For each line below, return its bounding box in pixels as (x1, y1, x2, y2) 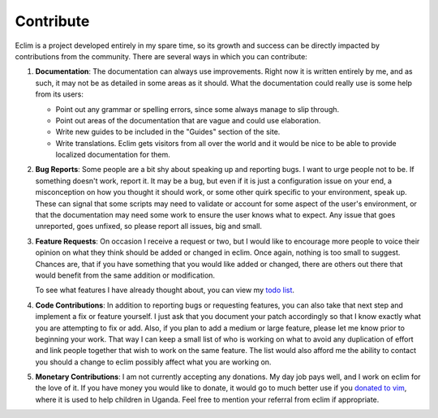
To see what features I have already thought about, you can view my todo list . (35, 285, 295, 295)
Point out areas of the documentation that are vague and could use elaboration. (55, 115, 321, 125)
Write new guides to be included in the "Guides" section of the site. (55, 127, 281, 137)
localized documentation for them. (55, 150, 170, 160)
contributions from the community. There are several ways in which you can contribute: (15, 51, 307, 61)
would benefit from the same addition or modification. (35, 270, 215, 280)
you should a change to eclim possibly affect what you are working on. (35, 357, 272, 367)
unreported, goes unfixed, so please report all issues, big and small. (35, 222, 263, 231)
